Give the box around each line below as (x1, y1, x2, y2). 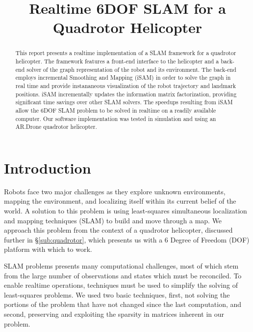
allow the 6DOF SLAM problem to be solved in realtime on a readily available (15, 106, 216, 114)
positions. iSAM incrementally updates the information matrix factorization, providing (15, 90, 237, 98)
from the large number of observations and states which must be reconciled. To (4, 270, 242, 280)
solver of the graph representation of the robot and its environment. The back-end (26, 65, 236, 73)
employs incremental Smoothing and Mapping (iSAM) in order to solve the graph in (15, 73, 231, 82)
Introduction (4, 157, 91, 178)
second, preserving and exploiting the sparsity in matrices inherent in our (4, 308, 225, 319)
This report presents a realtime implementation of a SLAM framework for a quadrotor (15, 49, 236, 57)
